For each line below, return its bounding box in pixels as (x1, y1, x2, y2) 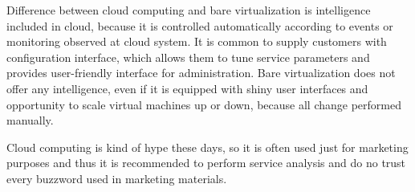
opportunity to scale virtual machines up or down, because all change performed (6, 96, 401, 112)
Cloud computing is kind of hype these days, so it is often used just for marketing (6, 138, 409, 155)
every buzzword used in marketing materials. (6, 170, 227, 186)
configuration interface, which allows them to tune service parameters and (6, 48, 370, 65)
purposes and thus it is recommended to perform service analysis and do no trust (6, 154, 406, 171)
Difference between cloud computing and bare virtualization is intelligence (6, 2, 371, 18)
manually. (6, 112, 54, 129)
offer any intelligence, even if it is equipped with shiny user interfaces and (6, 80, 368, 96)
